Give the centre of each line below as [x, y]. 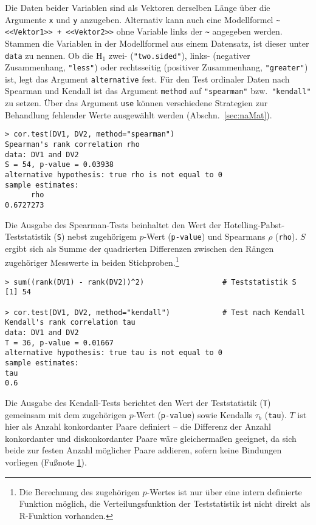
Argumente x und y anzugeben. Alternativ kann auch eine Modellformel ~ [143, 19]
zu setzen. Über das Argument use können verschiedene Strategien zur [136, 103]
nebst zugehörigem [102, 236]
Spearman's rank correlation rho [72, 145]
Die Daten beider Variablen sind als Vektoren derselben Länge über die [138, 7]
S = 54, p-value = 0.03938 [59, 165]
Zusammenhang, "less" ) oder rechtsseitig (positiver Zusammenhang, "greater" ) [156, 67]
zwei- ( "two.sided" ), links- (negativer [179, 55]
